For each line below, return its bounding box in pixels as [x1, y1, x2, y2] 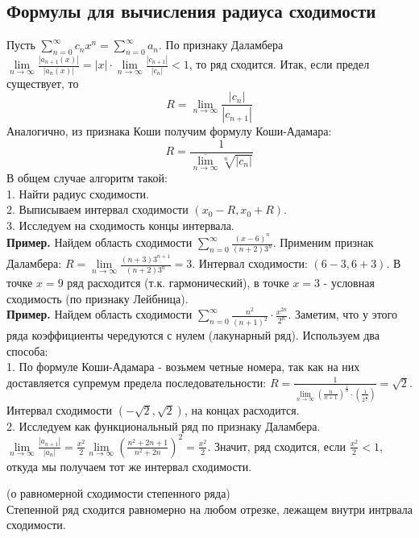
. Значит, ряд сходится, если [207, 437, 346, 454]
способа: [6, 342, 48, 359]
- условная [323, 274, 375, 291]
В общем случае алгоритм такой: [6, 169, 168, 186]
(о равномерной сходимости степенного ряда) [6, 485, 230, 502]
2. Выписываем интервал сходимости [6, 201, 189, 218]
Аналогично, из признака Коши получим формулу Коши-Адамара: [6, 123, 332, 140]
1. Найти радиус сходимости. [6, 185, 149, 202]
